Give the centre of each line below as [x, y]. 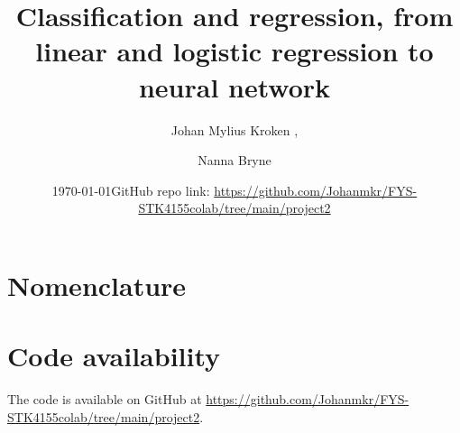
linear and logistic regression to [235, 51]
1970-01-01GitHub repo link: [131, 190]
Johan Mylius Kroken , [235, 129]
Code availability [114, 356]
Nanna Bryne [235, 160]
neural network [235, 86]
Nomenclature [97, 285]
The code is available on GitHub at [105, 399]
